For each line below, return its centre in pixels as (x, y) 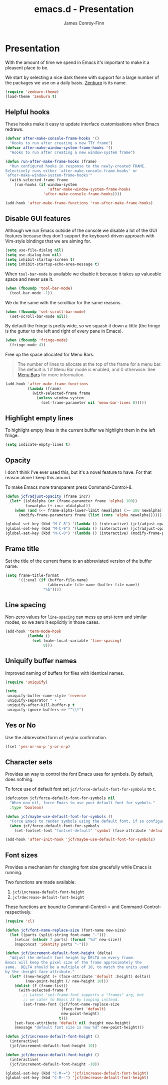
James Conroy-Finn (84, 23)
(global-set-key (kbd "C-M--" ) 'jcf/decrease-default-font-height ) (77, 1078)
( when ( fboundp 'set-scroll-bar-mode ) (45, 312)
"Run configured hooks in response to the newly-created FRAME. (78, 166)
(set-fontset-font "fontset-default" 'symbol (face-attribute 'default (90, 831)
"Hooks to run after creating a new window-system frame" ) (72, 152)
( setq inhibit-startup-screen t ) (40, 260)
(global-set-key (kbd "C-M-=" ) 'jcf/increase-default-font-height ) (77, 1073)
